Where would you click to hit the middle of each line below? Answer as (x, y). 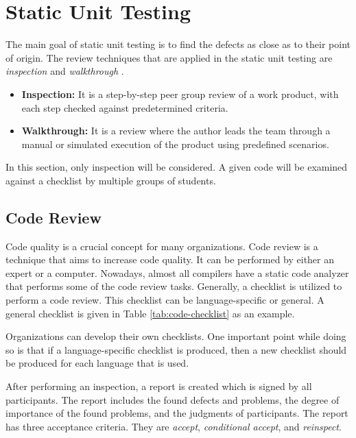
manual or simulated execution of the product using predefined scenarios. (175, 144)
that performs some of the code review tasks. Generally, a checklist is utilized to (174, 286)
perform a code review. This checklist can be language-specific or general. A (165, 300)
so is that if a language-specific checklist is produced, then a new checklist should (176, 349)
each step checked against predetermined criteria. (125, 107)
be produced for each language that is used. (97, 363)
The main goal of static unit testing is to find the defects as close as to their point (178, 44)
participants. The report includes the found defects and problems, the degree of (173, 399)
